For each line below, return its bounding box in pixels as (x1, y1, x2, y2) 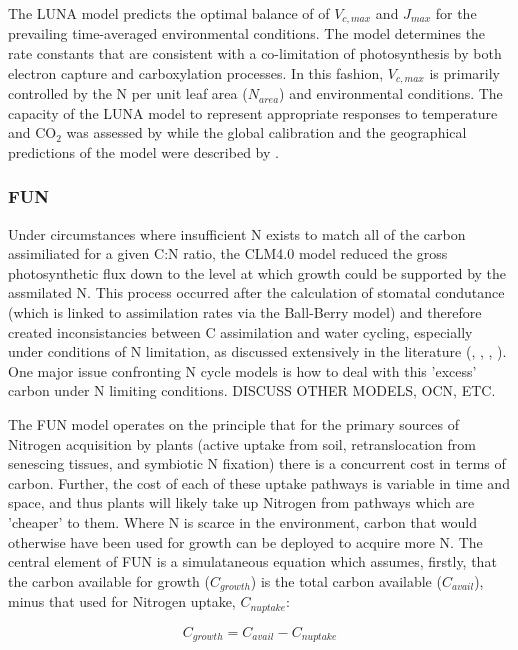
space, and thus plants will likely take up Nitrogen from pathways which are (8, 492, 475, 513)
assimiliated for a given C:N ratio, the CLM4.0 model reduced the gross (8, 243, 448, 264)
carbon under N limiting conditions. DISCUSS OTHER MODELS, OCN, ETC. (8, 380, 496, 401)
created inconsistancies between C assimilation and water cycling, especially (8, 321, 473, 342)
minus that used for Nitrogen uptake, (8, 591, 236, 612)
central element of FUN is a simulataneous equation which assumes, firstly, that (8, 551, 497, 572)
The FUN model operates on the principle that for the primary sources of (8, 414, 459, 435)
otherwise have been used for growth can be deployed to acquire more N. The (8, 531, 483, 552)
